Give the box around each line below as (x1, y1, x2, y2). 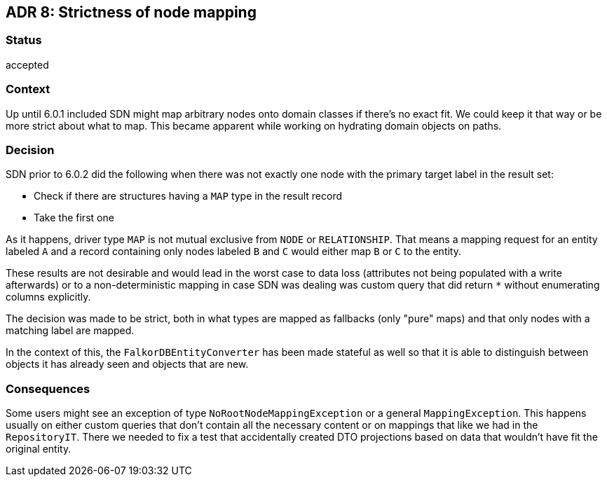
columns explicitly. (6, 291, 91, 303)
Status (6, 33, 42, 48)
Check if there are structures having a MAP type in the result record (34, 190, 343, 202)
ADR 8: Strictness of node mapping (6, 4, 257, 21)
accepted (6, 58, 49, 71)
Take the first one (34, 212, 114, 224)
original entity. (6, 443, 71, 455)
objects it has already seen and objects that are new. (6, 358, 249, 371)
